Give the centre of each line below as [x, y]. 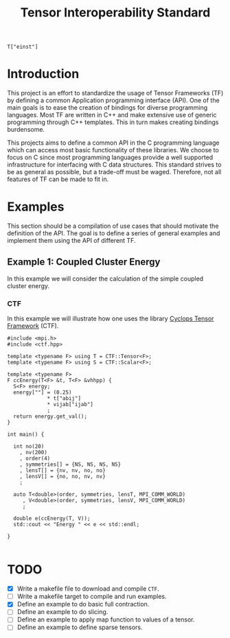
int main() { [26, 435]
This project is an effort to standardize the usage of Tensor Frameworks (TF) [115, 93]
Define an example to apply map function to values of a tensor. [106, 619]
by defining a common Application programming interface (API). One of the [113, 100]
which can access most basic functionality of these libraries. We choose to [113, 150]
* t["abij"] [64, 399]
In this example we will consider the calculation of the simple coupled [105, 279]
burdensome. [26, 130]
